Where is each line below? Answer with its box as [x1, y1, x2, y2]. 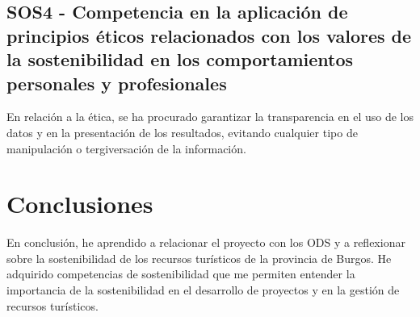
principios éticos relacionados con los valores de [6, 23, 412, 48]
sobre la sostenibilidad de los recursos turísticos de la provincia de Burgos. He [6, 249, 392, 266]
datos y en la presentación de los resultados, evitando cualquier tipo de [6, 123, 358, 140]
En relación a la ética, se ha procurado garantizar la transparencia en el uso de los [6, 108, 414, 125]
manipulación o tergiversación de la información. [6, 140, 246, 156]
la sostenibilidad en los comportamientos [6, 47, 354, 72]
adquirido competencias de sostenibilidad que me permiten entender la [6, 265, 355, 282]
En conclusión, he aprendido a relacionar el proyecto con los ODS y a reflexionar [6, 234, 405, 251]
